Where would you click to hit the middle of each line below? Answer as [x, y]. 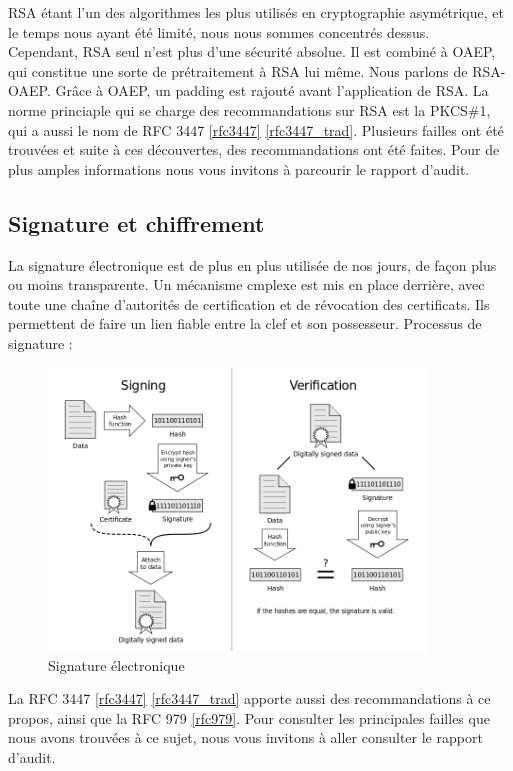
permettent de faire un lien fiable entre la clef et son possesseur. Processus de [245, 323]
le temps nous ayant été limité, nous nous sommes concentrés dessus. [219, 31]
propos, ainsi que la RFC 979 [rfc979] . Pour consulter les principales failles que [249, 717]
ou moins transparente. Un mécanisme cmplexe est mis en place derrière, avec [246, 284]
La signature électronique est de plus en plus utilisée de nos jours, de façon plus [252, 264]
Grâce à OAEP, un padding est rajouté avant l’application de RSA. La [272, 90]
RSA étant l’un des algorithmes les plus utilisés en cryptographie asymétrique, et [256, 12]
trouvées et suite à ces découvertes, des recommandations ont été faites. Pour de [254, 149]
